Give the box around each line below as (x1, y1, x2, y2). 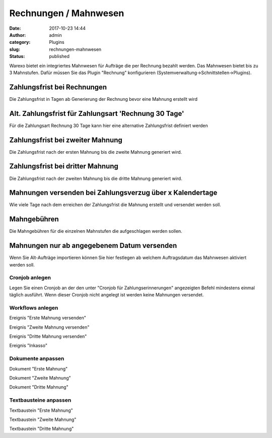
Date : (9, 25, 21, 31)
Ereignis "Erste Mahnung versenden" (9, 315, 87, 321)
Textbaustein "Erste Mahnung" (9, 407, 73, 413)
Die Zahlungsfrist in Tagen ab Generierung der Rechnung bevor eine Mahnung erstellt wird (9, 96, 198, 102)
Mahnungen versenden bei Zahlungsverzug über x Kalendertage (9, 189, 218, 197)
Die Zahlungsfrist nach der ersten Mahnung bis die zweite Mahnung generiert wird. (9, 149, 182, 155)
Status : (9, 53, 25, 59)
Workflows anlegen (9, 304, 58, 311)
